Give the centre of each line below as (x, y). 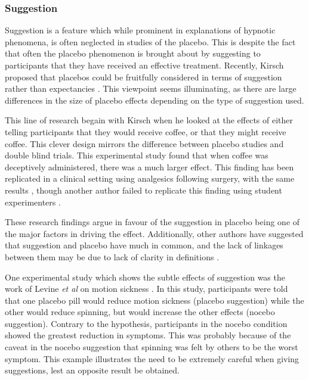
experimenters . (33, 202)
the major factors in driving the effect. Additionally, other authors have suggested (154, 233)
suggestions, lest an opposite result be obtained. (92, 370)
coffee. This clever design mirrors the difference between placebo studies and (144, 143)
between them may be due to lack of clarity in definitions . (112, 256)
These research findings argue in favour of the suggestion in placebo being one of (152, 222)
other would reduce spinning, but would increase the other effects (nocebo (140, 312)
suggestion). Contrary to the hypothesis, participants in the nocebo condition (146, 323)
